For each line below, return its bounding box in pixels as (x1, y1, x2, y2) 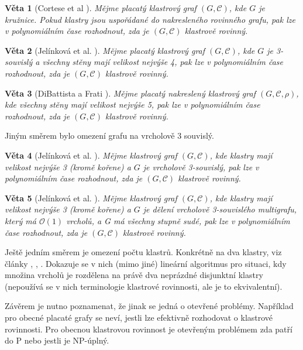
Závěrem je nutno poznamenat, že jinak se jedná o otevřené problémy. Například (5, 300, 294, 312)
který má (5, 214, 36, 227)
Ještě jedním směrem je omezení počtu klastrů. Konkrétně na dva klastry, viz (5, 246, 282, 258)
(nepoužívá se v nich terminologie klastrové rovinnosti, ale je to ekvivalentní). (5, 280, 283, 292)
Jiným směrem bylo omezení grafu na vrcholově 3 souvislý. (5, 129, 214, 142)
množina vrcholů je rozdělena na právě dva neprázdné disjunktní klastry (5, 269, 263, 281)
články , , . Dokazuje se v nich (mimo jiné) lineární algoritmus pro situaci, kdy (5, 257, 287, 269)
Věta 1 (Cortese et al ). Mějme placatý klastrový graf (5, 2, 197, 13)
